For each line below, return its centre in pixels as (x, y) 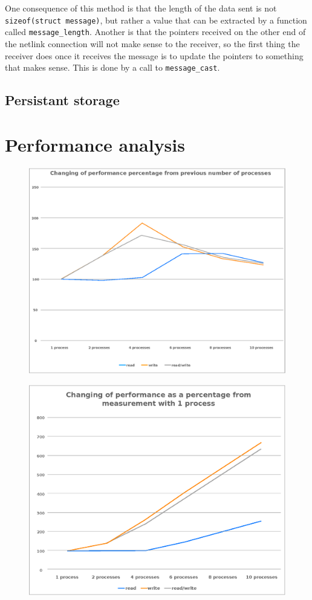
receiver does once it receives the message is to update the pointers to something (154, 55)
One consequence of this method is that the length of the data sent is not (141, 8)
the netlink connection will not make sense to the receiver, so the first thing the (152, 43)
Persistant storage (62, 100)
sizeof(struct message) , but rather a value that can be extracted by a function (156, 20)
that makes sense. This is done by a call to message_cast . (112, 67)
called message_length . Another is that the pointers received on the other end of (155, 32)
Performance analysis (95, 144)
